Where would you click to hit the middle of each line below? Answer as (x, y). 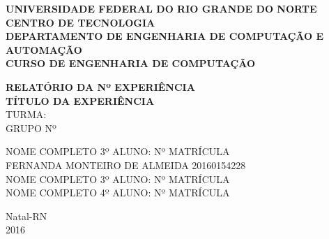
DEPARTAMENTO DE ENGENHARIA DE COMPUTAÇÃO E (165, 36)
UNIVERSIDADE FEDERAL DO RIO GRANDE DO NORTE (161, 8)
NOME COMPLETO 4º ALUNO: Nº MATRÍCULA (118, 193)
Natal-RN (26, 216)
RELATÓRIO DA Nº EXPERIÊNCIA (100, 86)
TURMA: (26, 114)
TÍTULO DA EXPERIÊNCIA (80, 100)
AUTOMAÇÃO (44, 49)
